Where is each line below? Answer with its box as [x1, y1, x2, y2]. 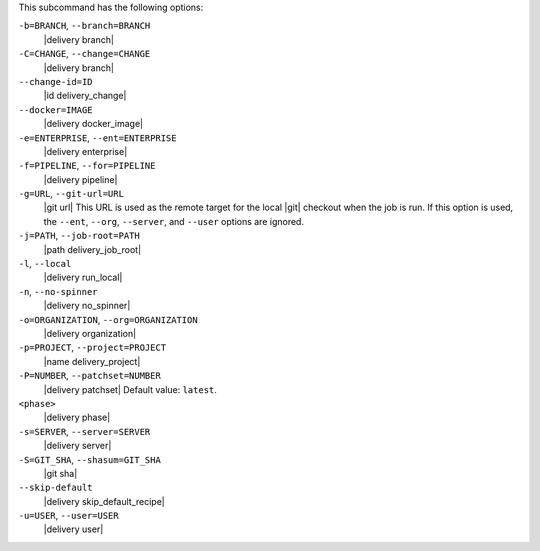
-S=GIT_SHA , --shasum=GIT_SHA [18, 453, 162, 465]
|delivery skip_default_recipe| [43, 495, 165, 507]
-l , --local [18, 258, 72, 270]
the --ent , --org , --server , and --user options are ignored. [43, 215, 305, 227]
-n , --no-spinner [18, 285, 98, 297]
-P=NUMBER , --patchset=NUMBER [18, 370, 162, 382]
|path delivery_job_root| [43, 243, 142, 255]
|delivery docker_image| [43, 118, 144, 130]
